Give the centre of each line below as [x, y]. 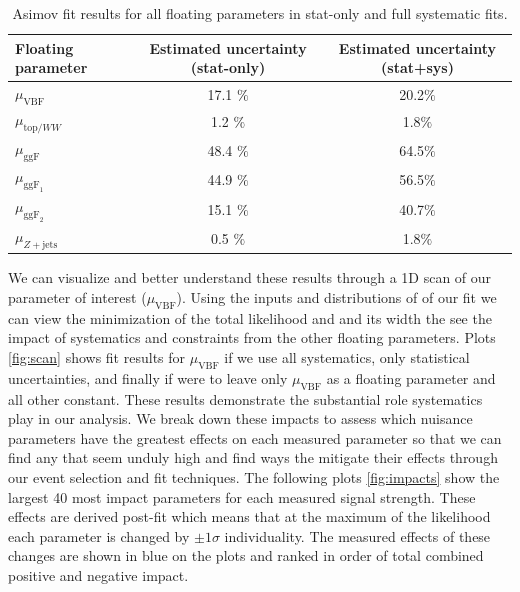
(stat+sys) [417, 67]
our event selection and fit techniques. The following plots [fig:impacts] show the [254, 477]
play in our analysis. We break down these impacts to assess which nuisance [240, 418]
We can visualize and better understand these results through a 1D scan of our [250, 277]
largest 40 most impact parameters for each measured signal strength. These [242, 496]
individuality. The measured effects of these [357, 535]
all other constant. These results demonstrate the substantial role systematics [245, 398]
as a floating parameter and [411, 377]
